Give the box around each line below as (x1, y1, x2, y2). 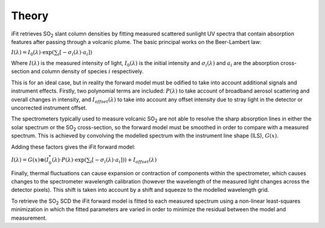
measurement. (11, 214, 48, 221)
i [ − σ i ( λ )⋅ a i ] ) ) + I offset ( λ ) (90, 156, 157, 165)
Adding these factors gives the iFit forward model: (11, 143, 135, 150)
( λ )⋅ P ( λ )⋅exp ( (52, 156, 87, 163)
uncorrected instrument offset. (11, 104, 87, 111)
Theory (11, 9, 49, 22)
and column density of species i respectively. (31, 68, 144, 75)
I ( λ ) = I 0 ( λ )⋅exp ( (11, 49, 54, 57)
